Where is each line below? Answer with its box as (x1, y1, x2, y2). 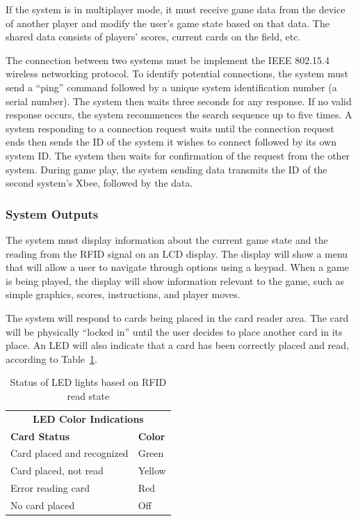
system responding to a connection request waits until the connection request (6, 120, 334, 135)
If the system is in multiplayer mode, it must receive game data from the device (6, 2, 345, 16)
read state (67, 388, 110, 403)
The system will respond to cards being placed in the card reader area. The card (6, 310, 349, 325)
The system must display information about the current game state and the (6, 232, 328, 247)
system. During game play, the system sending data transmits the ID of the (6, 162, 327, 176)
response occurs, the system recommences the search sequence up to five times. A (6, 107, 352, 122)
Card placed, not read (10, 463, 104, 478)
